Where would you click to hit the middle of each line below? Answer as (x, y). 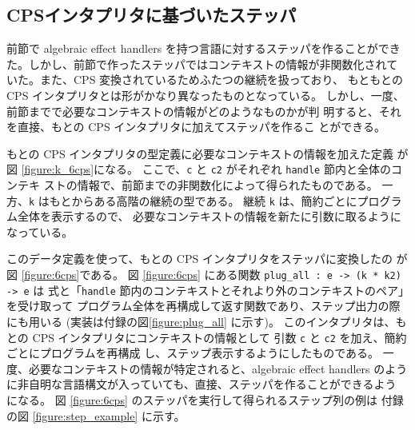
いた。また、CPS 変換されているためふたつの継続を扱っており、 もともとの (205, 80)
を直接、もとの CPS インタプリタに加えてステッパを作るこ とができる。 (196, 127)
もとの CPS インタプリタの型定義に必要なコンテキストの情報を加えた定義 (200, 153)
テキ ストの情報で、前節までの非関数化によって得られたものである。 (198, 185)
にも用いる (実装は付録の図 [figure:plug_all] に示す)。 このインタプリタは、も (207, 321)
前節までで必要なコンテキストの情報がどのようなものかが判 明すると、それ (204, 111)
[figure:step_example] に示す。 (109, 415)
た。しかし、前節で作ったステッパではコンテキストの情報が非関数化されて (202, 64)
